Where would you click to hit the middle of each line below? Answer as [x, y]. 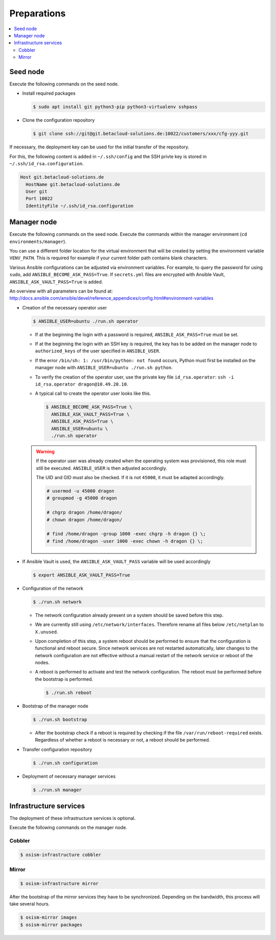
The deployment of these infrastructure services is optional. [73, 818]
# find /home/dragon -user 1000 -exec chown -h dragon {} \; [125, 541]
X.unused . [47, 632]
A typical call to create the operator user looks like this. [93, 393]
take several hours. [30, 904]
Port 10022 [39, 199]
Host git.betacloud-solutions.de [62, 177]
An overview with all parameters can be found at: [61, 291]
